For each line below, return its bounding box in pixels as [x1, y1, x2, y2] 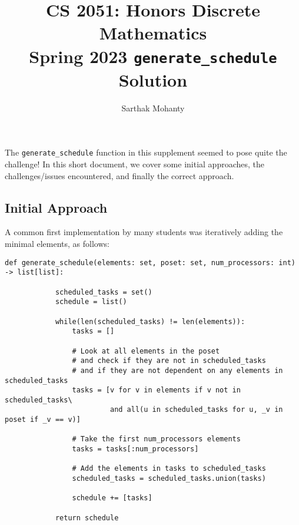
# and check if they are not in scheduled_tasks [72, 356, 266, 365]
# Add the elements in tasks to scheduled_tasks [72, 464, 266, 473]
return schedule [55, 513, 119, 522]
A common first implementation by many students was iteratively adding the [5, 226, 283, 238]
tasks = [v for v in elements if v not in [72, 386, 241, 395]
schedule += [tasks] [72, 494, 152, 503]
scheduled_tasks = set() [55, 288, 152, 296]
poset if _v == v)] [5, 415, 81, 424]
